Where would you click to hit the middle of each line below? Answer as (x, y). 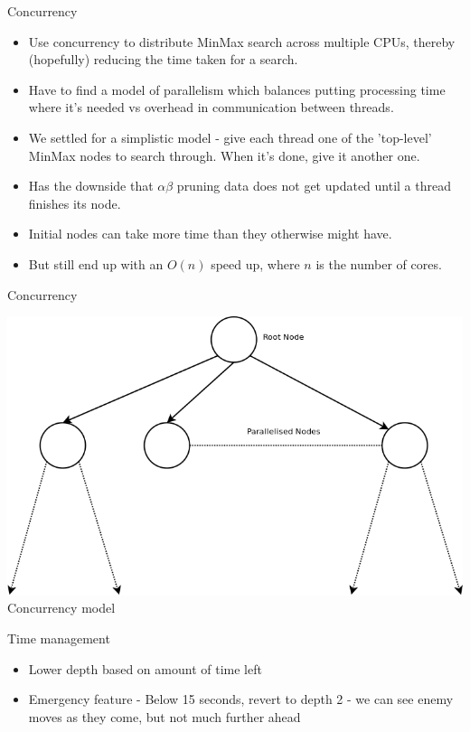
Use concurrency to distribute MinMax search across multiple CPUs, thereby (242, 41)
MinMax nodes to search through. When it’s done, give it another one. (224, 155)
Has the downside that (91, 186)
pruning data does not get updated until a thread (314, 186)
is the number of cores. (379, 263)
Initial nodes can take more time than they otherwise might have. (210, 234)
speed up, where (255, 263)
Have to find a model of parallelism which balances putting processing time (237, 89)
